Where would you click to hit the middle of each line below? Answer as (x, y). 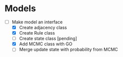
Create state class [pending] (48, 38)
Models (20, 9)
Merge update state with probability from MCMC (68, 50)
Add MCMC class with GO (46, 44)
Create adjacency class (43, 28)
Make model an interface (37, 22)
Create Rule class (37, 33)
